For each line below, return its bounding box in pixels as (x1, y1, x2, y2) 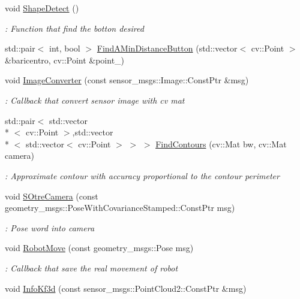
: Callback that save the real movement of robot (5, 261, 178, 274)
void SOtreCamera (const (5, 189, 98, 202)
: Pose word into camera (5, 221, 95, 234)
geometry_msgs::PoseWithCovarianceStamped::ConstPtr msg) (5, 201, 235, 214)
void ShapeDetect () (5, 2, 79, 14)
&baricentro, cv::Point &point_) (5, 53, 125, 66)
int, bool (49, 42, 80, 55)
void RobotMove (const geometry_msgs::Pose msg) (5, 241, 194, 254)
